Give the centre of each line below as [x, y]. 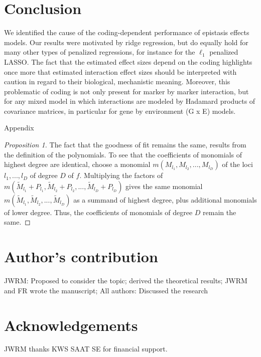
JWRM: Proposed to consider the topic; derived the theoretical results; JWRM [126, 281]
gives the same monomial [164, 186]
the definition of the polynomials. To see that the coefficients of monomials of [123, 154]
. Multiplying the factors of [121, 175]
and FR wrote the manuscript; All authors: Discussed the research [106, 290]
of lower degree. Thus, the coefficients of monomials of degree [98, 212]
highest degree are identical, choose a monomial [77, 164]
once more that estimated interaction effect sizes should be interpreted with [120, 71]
